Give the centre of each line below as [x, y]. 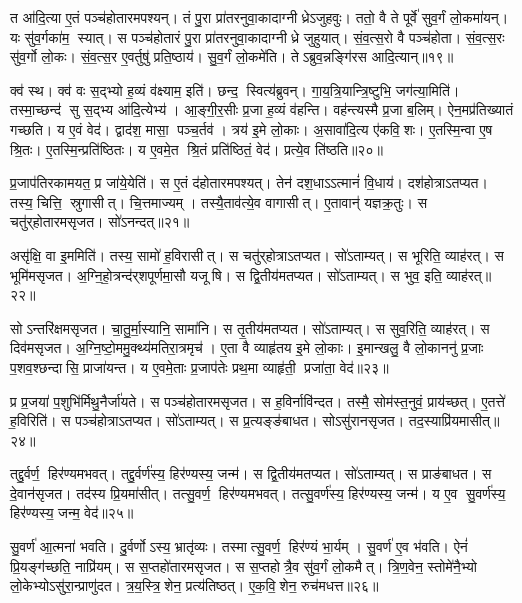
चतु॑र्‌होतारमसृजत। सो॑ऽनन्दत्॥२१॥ [100, 221]
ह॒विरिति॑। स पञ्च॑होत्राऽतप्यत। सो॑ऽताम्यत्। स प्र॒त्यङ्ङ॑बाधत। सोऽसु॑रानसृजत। [207, 420]
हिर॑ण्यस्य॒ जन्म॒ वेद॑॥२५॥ [72, 512]
